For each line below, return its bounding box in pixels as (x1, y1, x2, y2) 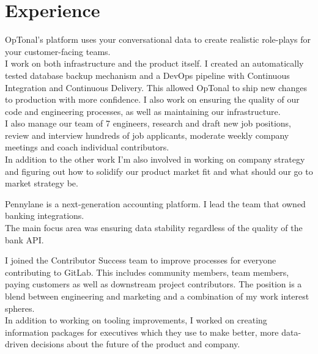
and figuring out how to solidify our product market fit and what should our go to (5, 164, 313, 177)
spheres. (5, 301, 35, 314)
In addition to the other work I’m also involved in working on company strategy (5, 153, 305, 166)
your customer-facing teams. (5, 45, 111, 57)
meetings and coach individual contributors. (5, 141, 169, 153)
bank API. (5, 233, 44, 246)
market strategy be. (5, 177, 78, 190)
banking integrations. (5, 209, 84, 222)
